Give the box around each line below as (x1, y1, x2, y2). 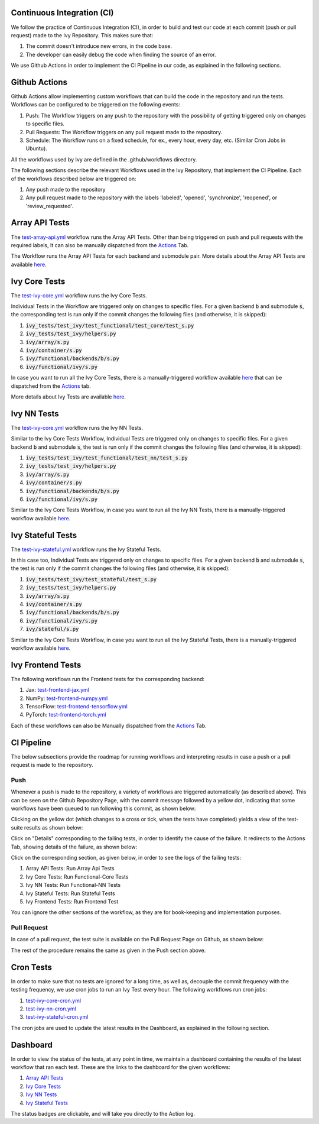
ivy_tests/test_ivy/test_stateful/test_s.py (25, 576, 157, 582)
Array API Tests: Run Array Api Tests (25, 865, 115, 872)
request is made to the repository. (11, 762, 93, 769)
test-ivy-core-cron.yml (25, 997, 82, 1004)
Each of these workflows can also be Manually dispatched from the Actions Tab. (11, 722, 207, 729)
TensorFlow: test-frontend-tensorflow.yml (25, 703, 128, 710)
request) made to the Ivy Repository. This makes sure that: (11, 31, 154, 38)
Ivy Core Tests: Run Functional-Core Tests (25, 873, 129, 880)
